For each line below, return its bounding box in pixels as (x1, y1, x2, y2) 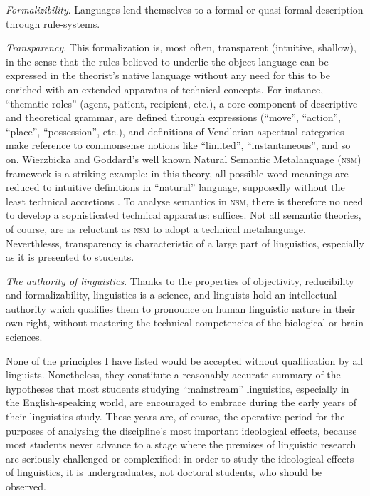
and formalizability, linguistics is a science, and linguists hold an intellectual (6, 287, 337, 302)
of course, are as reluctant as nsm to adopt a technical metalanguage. (6, 221, 306, 236)
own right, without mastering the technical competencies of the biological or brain (6, 315, 364, 330)
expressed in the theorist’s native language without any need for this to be (6, 68, 330, 83)
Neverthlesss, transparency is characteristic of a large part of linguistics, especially (6, 235, 364, 250)
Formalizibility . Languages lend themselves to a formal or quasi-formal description (6, 2, 364, 16)
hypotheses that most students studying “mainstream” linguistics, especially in (6, 381, 349, 396)
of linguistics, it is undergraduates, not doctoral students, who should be (6, 465, 322, 480)
